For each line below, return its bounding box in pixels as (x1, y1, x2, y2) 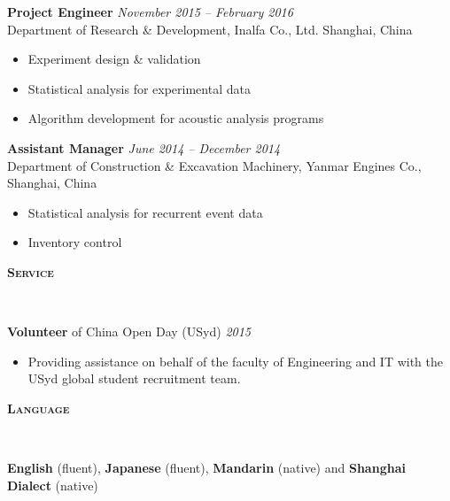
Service (7, 262, 54, 281)
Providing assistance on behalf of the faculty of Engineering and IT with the (27, 351, 443, 370)
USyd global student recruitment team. (27, 369, 241, 388)
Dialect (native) (7, 475, 98, 494)
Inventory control (27, 233, 122, 251)
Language (7, 398, 70, 417)
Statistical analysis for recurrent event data (27, 203, 263, 221)
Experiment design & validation (27, 50, 201, 68)
